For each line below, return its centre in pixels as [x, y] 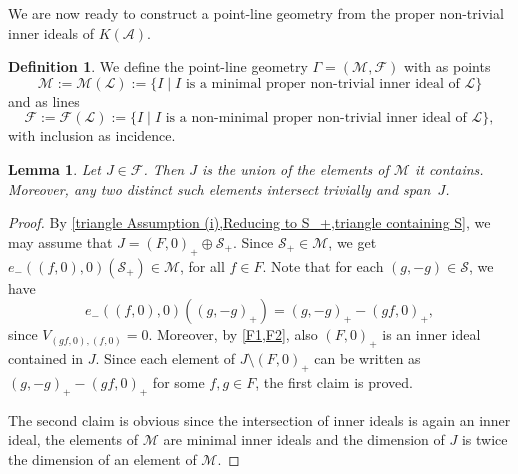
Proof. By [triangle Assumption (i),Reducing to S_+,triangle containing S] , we [249, 222]
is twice [484, 439]
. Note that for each [323, 265]
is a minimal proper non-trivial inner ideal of [322, 83]
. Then [164, 168]
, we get [352, 241]
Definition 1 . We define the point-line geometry [158, 66]
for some [178, 381]
